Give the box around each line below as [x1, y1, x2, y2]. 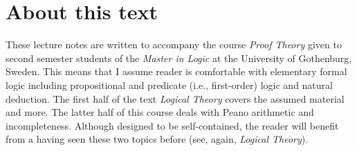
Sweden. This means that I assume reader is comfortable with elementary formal [6, 64, 347, 79]
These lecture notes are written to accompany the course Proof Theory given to [6, 37, 342, 52]
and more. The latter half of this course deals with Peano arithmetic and [6, 105, 314, 119]
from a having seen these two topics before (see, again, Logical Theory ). [6, 132, 309, 146]
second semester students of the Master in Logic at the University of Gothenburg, [6, 50, 352, 65]
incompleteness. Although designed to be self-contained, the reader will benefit [6, 118, 339, 132]
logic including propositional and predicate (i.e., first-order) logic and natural [6, 77, 333, 92]
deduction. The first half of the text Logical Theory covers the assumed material [6, 91, 345, 105]
